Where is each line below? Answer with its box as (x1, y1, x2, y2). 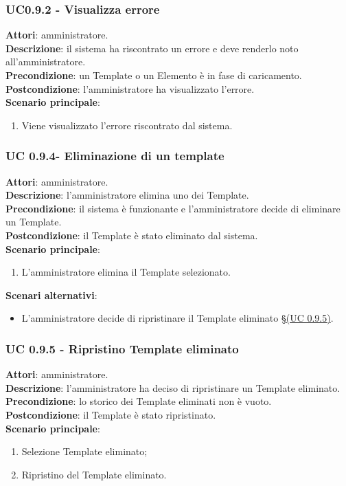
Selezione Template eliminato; (21, 444, 148, 459)
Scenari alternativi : (5, 287, 97, 302)
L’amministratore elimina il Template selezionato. (21, 265, 231, 279)
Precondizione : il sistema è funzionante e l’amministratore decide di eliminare (5, 201, 341, 215)
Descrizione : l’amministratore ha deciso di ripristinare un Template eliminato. (5, 380, 341, 395)
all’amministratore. (5, 54, 86, 69)
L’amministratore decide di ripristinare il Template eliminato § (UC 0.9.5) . (21, 311, 334, 325)
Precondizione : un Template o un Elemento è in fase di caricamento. (5, 68, 302, 82)
